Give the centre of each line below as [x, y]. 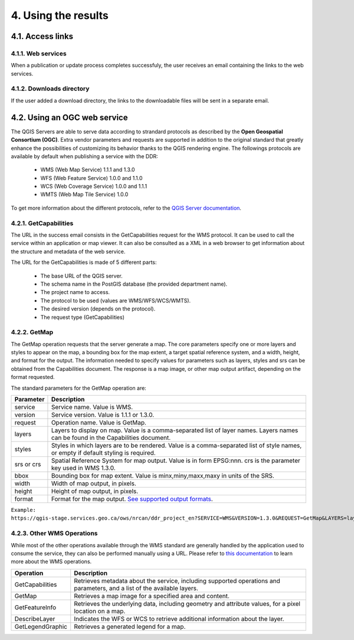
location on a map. [100, 611]
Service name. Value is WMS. [92, 407]
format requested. [33, 377]
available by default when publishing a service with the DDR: [85, 156]
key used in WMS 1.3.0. [83, 468]
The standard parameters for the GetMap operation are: [79, 388]
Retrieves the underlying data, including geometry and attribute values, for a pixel [187, 603]
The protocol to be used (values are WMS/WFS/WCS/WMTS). [116, 301]
